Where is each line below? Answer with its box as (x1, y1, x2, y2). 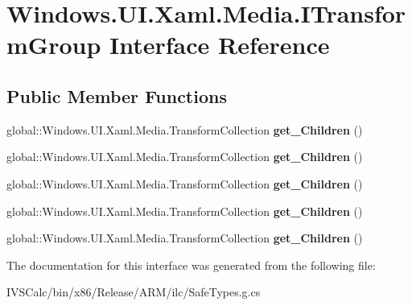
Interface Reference (109, 28, 330, 61)
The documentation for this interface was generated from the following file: (6, 256, 376, 273)
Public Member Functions (6, 83, 227, 108)
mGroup (6, 28, 101, 61)
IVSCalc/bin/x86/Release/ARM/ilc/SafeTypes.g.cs (6, 283, 261, 300)
